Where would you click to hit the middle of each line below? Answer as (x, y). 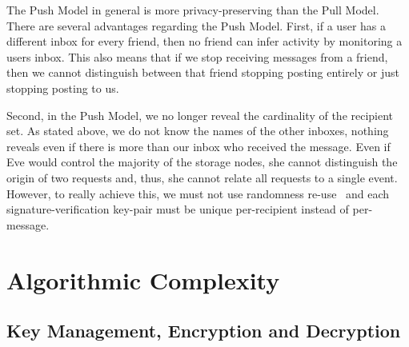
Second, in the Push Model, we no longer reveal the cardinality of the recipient (200, 115)
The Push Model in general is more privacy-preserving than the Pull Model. (193, 10)
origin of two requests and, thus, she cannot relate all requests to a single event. (202, 177)
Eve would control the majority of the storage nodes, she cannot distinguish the (202, 162)
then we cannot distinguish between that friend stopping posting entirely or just (203, 72)
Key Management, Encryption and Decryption (204, 331)
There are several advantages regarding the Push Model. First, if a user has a (196, 25)
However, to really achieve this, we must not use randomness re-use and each (198, 193)
